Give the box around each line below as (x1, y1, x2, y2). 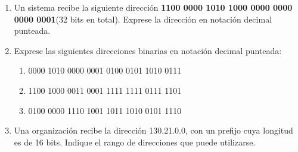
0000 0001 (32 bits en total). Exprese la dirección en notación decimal (14, 12, 272, 25)
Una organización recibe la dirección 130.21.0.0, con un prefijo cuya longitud (14, 124, 293, 137)
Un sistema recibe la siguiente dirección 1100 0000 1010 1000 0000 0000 (14, 1, 293, 13)
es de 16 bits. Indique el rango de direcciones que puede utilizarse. (14, 135, 256, 148)
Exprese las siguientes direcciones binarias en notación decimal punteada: (14, 44, 282, 56)
